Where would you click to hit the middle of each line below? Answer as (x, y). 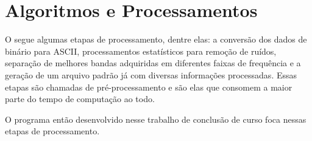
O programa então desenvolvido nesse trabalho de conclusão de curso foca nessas (156, 119)
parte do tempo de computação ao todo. (80, 99)
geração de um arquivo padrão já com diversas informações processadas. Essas (151, 74)
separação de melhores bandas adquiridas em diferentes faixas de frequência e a (153, 63)
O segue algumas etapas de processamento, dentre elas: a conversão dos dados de (156, 39)
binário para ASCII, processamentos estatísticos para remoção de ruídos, (141, 51)
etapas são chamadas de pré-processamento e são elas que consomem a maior (149, 87)
